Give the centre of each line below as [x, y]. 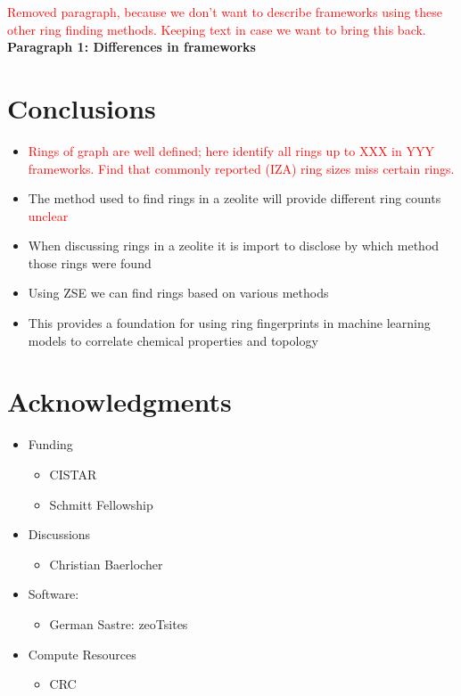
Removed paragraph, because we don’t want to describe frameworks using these [225, 12]
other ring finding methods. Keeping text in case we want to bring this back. [217, 29]
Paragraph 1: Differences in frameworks [132, 47]
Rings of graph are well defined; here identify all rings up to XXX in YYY [231, 150]
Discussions [59, 534]
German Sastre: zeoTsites [119, 623]
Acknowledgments [119, 401]
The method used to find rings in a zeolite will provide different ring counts [235, 198]
